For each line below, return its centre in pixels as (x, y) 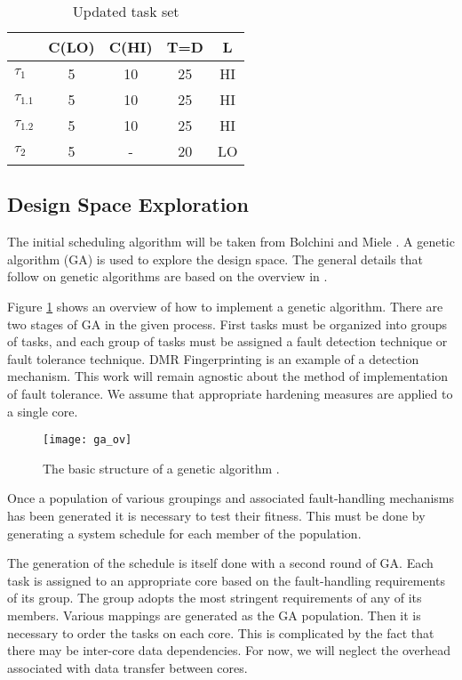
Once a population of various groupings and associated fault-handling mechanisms (231, 498)
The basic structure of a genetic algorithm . (161, 468)
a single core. (43, 411)
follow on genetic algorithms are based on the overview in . (167, 276)
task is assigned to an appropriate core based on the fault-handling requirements (227, 580)
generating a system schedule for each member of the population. (184, 533)
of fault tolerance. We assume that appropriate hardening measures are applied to (230, 393)
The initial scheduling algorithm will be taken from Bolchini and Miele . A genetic (231, 242)
